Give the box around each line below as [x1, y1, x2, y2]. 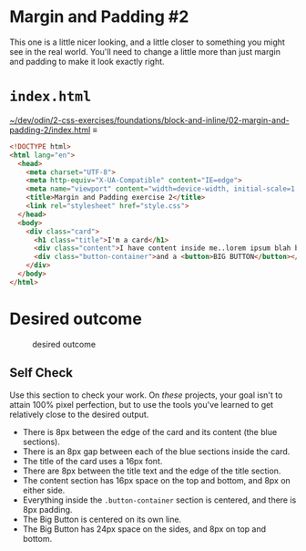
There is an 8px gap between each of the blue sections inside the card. [22, 445, 291, 457]
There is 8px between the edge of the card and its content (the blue [22, 426, 278, 437]
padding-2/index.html [9, 124, 91, 135]
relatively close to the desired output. [9, 409, 149, 420]
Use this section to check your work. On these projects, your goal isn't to [9, 390, 283, 400]
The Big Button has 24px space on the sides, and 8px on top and [22, 523, 267, 535]
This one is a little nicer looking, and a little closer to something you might [9, 36, 285, 47]
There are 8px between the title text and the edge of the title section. [22, 465, 281, 476]
